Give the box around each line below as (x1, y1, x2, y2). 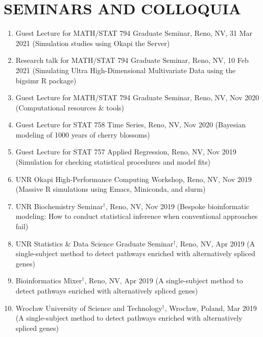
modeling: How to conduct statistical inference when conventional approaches (15, 211, 258, 221)
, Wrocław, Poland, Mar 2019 (164, 302, 257, 313)
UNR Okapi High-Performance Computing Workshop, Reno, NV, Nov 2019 (15, 173, 252, 184)
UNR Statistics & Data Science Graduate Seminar (15, 238, 174, 249)
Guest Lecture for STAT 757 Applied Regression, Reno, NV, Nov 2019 (15, 146, 236, 157)
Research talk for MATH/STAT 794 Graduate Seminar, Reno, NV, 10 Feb (15, 55, 249, 65)
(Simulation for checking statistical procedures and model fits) (15, 156, 210, 167)
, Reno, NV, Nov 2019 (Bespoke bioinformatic (105, 200, 250, 211)
